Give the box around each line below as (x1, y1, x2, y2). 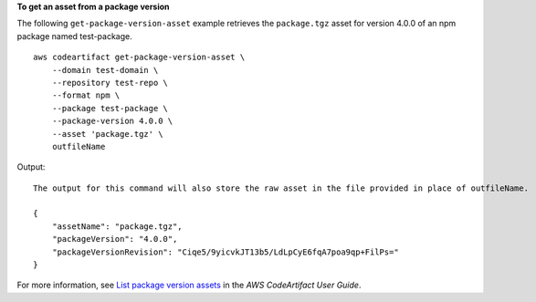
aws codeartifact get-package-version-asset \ (33, 52, 246, 63)
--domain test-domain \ (51, 65, 159, 75)
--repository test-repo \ (51, 78, 169, 88)
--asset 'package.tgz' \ (51, 129, 163, 139)
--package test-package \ (51, 103, 169, 113)
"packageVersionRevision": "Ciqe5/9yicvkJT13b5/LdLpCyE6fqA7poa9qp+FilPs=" (51, 246, 399, 257)
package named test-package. (16, 30, 132, 41)
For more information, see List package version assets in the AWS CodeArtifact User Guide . (16, 279, 362, 291)
